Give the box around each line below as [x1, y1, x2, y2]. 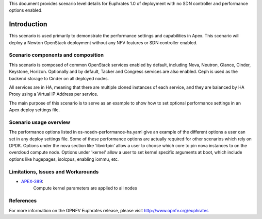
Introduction [9, 20, 48, 29]
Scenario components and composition [9, 51, 104, 58]
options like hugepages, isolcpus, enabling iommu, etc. [9, 156, 119, 162]
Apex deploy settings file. [9, 107, 60, 113]
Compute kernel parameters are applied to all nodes [33, 185, 137, 191]
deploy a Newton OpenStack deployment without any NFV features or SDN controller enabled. [9, 39, 197, 46]
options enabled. [9, 7, 43, 13]
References [9, 197, 37, 204]
